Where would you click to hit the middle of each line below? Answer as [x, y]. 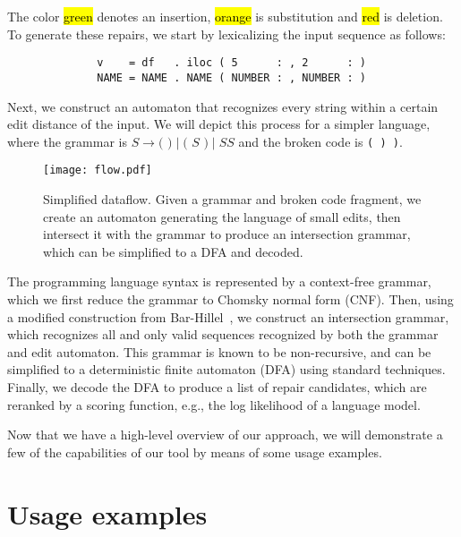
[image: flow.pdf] [98, 170]
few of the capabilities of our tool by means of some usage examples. [195, 452]
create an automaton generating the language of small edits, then [222, 216]
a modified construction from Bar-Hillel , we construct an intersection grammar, [228, 316]
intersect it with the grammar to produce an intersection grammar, [227, 234]
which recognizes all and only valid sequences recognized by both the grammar [223, 334]
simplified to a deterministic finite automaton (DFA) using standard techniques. [226, 369]
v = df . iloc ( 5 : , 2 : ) [231, 63]
